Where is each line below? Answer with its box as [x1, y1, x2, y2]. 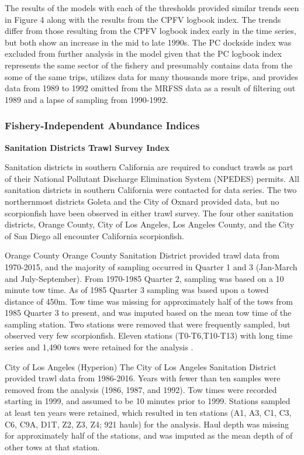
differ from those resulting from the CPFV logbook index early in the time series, [5, 25, 296, 37]
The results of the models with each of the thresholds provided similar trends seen [5, 2, 299, 13]
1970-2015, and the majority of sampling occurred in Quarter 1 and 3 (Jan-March [5, 260, 298, 273]
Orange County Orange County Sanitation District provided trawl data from [5, 249, 279, 261]
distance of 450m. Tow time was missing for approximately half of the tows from [5, 295, 293, 307]
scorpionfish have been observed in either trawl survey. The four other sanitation [5, 206, 293, 219]
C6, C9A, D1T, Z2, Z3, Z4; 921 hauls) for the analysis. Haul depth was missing [5, 418, 289, 430]
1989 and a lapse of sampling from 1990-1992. [5, 93, 168, 105]
